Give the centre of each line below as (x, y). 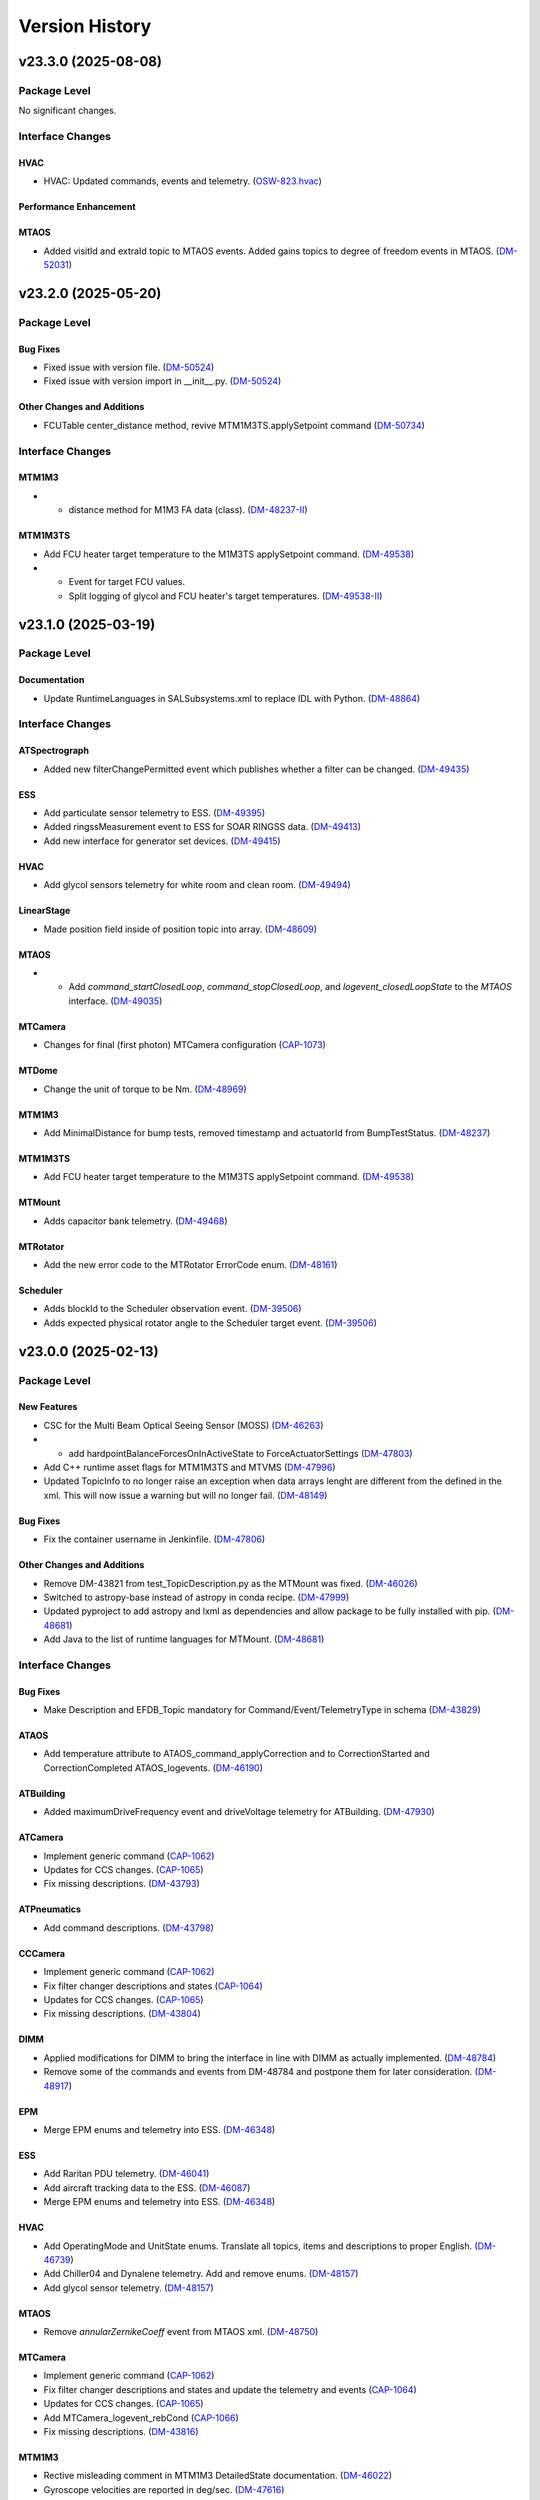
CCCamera (41, 1953)
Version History (85, 26)
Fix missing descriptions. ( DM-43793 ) (121, 1884)
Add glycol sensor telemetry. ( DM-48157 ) (128, 2287)
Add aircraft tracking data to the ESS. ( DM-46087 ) (147, 2187)
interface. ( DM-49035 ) (115, 1001)
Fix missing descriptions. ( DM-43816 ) (121, 2432)
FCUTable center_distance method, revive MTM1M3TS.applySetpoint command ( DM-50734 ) (234, 425)
